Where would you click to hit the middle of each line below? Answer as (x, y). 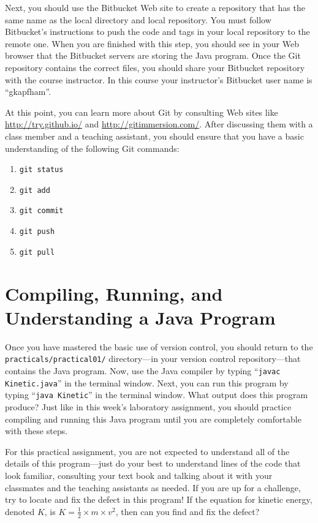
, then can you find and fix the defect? (187, 511)
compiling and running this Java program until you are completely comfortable (153, 419)
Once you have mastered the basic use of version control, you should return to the (159, 346)
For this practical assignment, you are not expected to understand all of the (147, 451)
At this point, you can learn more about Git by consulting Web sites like (142, 112)
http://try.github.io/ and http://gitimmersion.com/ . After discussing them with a (159, 124)
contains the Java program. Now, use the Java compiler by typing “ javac (143, 370)
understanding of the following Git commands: (92, 148)
